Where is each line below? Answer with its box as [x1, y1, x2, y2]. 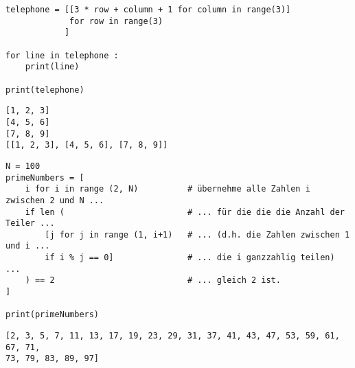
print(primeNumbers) [5, 310, 100, 320]
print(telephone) [5, 84, 84, 95]
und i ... [5, 241, 50, 251]
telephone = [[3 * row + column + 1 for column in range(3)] [5, 5, 291, 14]
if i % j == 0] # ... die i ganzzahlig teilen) [45, 253, 335, 263]
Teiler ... [5, 218, 55, 229]
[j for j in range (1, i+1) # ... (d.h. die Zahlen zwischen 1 [45, 229, 350, 240]
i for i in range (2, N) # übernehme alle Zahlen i [25, 184, 310, 194]
